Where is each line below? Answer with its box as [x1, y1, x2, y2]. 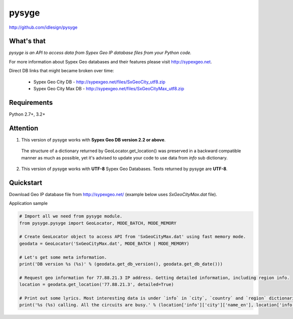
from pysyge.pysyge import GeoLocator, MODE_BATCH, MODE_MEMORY [19, 220, 177, 226]
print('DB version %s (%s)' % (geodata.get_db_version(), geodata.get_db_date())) [19, 261, 223, 267]
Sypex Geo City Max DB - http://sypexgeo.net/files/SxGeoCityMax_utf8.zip [33, 86, 185, 92]
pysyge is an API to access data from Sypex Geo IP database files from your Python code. [9, 50, 192, 56]
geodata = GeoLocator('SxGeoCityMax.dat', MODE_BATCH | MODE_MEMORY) [19, 240, 189, 246]
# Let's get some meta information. [19, 254, 107, 260]
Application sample [9, 200, 48, 206]
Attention [9, 124, 39, 132]
